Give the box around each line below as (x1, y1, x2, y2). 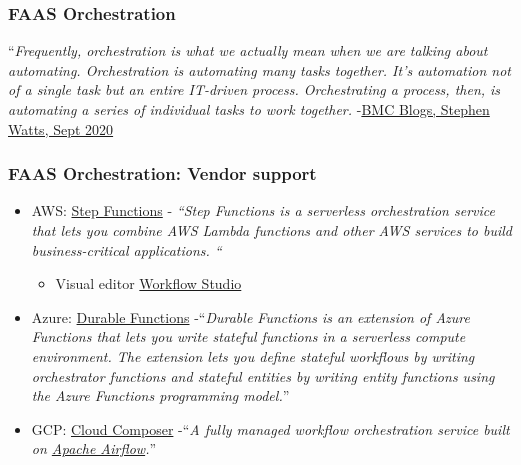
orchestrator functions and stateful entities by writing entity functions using (31, 365, 495, 386)
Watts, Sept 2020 (8, 118, 114, 139)
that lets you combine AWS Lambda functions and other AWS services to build (31, 220, 512, 240)
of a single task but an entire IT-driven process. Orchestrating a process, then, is (8, 79, 501, 100)
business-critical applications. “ (31, 239, 222, 260)
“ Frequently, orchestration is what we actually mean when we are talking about (8, 40, 488, 61)
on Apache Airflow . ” (31, 438, 157, 459)
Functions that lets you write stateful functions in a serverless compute (31, 326, 466, 347)
